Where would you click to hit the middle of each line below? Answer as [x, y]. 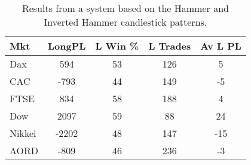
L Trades [170, 46]
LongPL [67, 46]
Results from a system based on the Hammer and [125, 8]
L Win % [117, 46]
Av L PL [221, 46]
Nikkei [23, 133]
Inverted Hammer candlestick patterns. [125, 22]
